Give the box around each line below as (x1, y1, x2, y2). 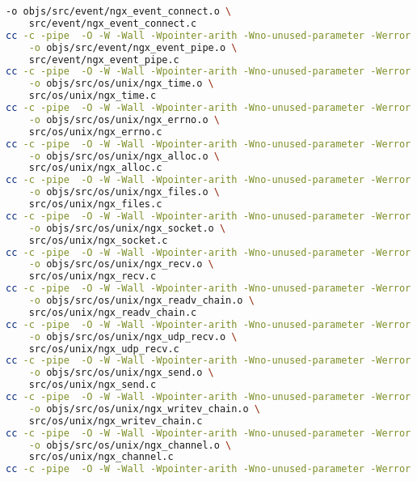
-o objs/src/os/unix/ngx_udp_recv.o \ (28, 330, 238, 343)
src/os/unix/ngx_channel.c (28, 451, 174, 463)
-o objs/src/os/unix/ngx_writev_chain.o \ (28, 402, 261, 415)
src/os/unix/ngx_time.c (28, 90, 157, 102)
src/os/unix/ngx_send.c (28, 379, 157, 391)
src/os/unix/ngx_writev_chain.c (28, 415, 203, 427)
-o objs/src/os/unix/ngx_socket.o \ (28, 222, 226, 234)
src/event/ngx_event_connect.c (28, 17, 197, 29)
